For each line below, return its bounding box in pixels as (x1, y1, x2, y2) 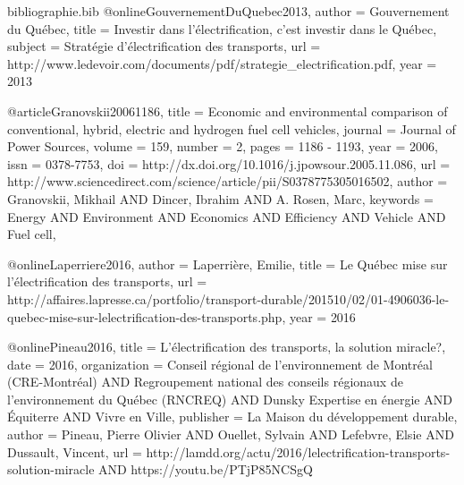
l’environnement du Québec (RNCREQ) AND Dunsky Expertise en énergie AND (7, 389, 452, 408)
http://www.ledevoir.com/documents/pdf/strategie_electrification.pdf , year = (7, 54, 437, 72)
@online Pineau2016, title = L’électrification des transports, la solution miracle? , (7, 337, 446, 356)
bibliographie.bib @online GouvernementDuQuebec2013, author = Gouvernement (7, 2, 450, 20)
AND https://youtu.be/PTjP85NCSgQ (98, 460, 313, 479)
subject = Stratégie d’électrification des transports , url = (7, 37, 321, 55)
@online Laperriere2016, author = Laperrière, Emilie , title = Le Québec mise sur (7, 254, 448, 273)
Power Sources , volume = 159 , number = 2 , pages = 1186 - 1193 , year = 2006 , (7, 137, 438, 156)
